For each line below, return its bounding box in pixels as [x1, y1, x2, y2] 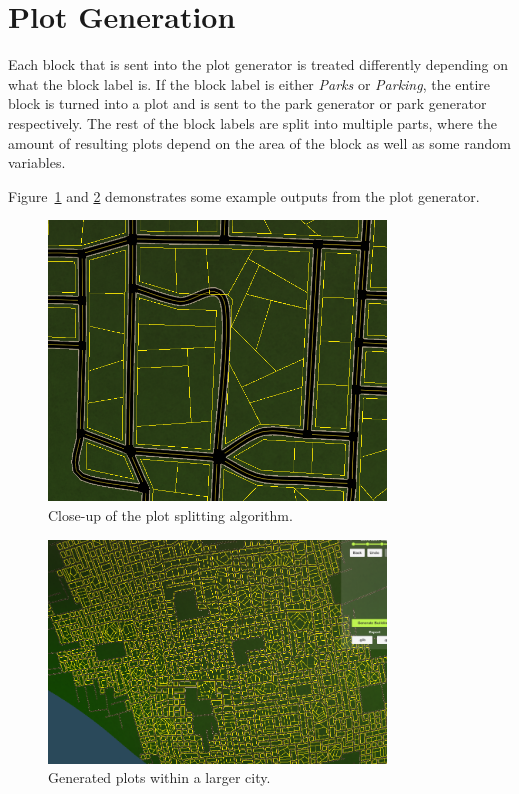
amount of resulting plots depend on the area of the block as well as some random [8, 132, 511, 153]
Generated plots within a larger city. [48, 767, 271, 788]
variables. [8, 152, 66, 173]
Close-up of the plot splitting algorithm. [48, 505, 293, 526]
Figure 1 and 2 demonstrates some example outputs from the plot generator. [8, 185, 480, 206]
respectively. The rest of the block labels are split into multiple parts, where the [8, 112, 498, 133]
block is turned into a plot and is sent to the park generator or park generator [8, 93, 487, 114]
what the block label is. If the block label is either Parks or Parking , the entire [8, 73, 490, 94]
